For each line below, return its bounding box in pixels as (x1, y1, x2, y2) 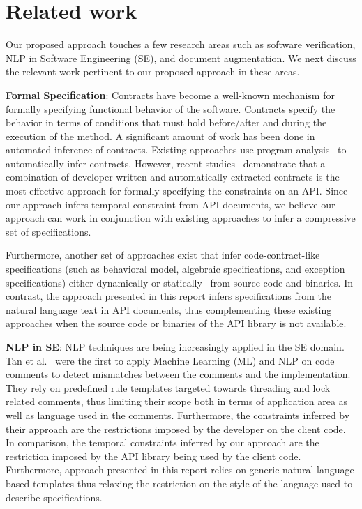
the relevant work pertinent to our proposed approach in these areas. (6, 64, 300, 79)
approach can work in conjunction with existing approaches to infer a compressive (6, 211, 356, 225)
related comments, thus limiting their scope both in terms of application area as (6, 394, 348, 409)
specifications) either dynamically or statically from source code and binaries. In (6, 275, 353, 289)
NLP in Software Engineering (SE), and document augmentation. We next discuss (6, 50, 356, 65)
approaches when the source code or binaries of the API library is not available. (6, 316, 347, 331)
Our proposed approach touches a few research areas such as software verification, (6, 37, 356, 52)
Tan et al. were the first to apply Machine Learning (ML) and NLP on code (6, 353, 335, 367)
